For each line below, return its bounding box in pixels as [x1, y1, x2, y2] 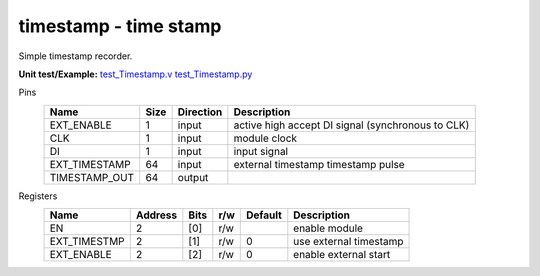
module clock [233, 131, 298, 145]
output [177, 170, 209, 184]
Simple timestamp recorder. [18, 50, 133, 62]
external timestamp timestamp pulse [233, 157, 405, 171]
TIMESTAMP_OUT [49, 170, 135, 184]
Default [246, 208, 282, 222]
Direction [177, 105, 223, 119]
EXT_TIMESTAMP [49, 157, 132, 171]
